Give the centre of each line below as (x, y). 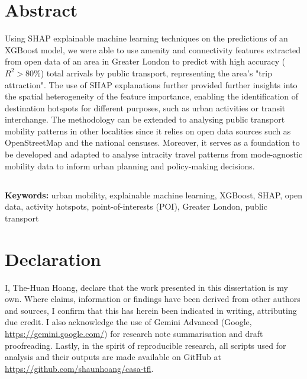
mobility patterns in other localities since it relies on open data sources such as (148, 131)
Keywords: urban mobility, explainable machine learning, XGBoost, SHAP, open (154, 195)
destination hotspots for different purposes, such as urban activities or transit (145, 107)
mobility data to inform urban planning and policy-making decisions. (130, 166)
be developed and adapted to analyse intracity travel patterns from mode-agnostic (154, 154)
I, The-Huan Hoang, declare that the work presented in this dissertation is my (146, 287)
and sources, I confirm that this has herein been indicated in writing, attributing (151, 310)
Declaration (53, 258)
